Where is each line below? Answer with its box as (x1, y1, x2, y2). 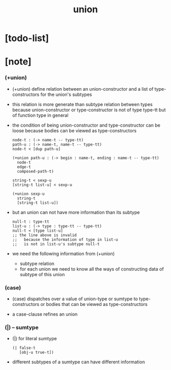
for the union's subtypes (40, 91, 92, 97)
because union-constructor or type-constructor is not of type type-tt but (12, 107, 166, 113)
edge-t (17, 164, 31, 170)
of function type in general (12, 112, 69, 118)
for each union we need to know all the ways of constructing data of (19, 265, 164, 272)
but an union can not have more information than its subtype (12, 209, 140, 215)
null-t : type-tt (12, 219, 50, 224)
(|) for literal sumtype (12, 336, 57, 342)
